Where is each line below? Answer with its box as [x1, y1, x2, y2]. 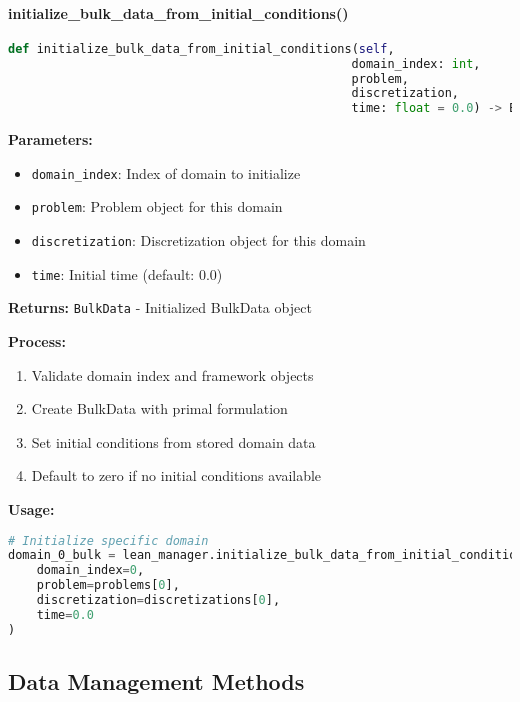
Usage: [8, 499, 55, 520]
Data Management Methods [8, 666, 305, 697]
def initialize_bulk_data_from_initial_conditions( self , [8, 41, 395, 56]
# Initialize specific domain [8, 533, 209, 548]
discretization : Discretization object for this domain [31, 230, 366, 251]
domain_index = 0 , [36, 563, 145, 578]
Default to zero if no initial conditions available [31, 465, 322, 486]
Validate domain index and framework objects [31, 364, 314, 385]
